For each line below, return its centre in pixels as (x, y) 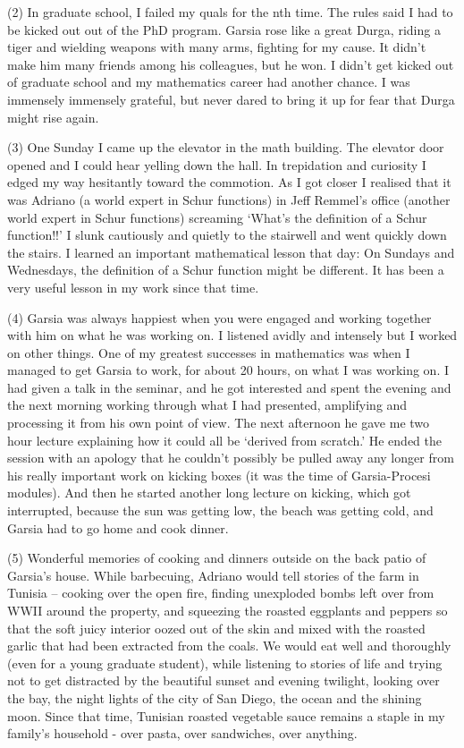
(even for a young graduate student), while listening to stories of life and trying (225, 663)
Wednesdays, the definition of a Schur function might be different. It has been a (226, 270)
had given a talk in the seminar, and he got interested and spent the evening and (229, 387)
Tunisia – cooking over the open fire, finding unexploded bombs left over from (221, 593)
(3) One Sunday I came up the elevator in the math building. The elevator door (226, 147)
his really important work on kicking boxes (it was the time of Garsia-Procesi (219, 475)
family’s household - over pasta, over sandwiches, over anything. (182, 733)
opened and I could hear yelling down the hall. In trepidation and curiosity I (217, 164)
